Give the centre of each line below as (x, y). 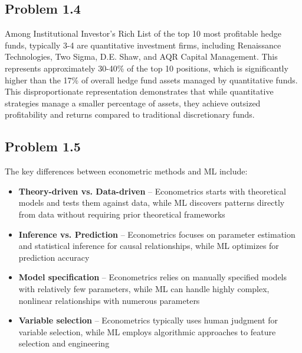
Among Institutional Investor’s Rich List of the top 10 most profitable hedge (143, 33)
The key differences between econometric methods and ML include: (126, 171)
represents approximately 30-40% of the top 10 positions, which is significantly (147, 68)
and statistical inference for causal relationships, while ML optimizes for (149, 246)
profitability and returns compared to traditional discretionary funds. (130, 114)
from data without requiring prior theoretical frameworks (122, 214)
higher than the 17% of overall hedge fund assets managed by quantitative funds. (151, 80)
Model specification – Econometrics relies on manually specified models (153, 277)
